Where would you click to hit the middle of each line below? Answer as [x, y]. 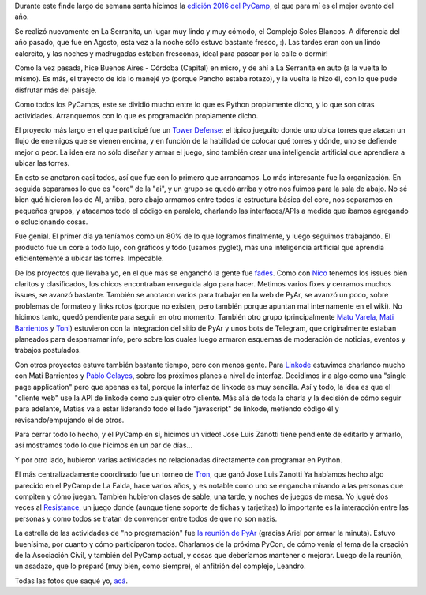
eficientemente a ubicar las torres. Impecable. [90, 258]
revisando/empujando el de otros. [69, 420]
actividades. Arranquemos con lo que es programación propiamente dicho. [136, 115]
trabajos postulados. [48, 350]
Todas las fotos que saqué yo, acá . [71, 581]
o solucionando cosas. [51, 222]
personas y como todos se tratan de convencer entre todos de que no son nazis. [146, 518]
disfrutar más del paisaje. [56, 90]
